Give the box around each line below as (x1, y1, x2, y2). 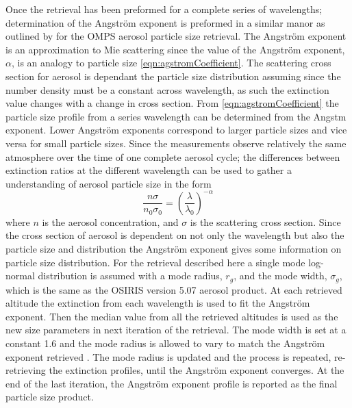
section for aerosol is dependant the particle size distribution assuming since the (5, 68, 341, 83)
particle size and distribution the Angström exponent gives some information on (5, 242, 342, 255)
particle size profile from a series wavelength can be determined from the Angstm (5, 109, 347, 123)
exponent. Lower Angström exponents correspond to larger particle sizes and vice (5, 123, 347, 137)
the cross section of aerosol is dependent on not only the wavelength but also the (5, 228, 344, 242)
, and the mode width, (234, 268, 327, 283)
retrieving (5, 363, 46, 377)
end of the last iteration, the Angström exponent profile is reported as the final (5, 376, 338, 390)
